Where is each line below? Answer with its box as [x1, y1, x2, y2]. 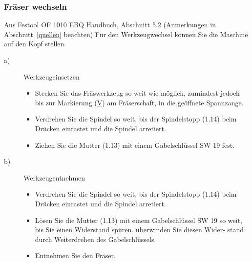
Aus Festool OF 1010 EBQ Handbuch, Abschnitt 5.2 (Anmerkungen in [4, 20, 216, 30]
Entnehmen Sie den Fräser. [35, 250, 116, 261]
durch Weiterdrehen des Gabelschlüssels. [35, 234, 156, 244]
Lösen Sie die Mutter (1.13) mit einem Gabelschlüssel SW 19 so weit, [35, 215, 242, 225]
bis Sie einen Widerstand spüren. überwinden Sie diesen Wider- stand [35, 224, 244, 235]
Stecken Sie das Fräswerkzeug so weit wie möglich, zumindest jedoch [35, 88, 240, 98]
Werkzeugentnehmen [23, 172, 85, 182]
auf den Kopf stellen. [4, 39, 66, 49]
